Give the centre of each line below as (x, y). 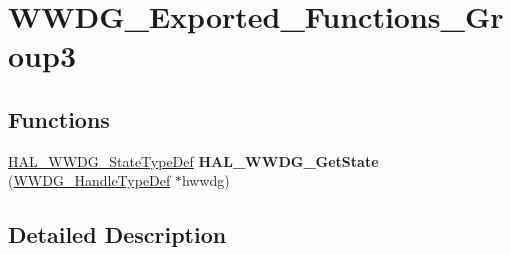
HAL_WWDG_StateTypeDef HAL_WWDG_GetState (193, 160)
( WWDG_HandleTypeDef (89, 180)
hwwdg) (205, 180)
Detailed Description (117, 234)
